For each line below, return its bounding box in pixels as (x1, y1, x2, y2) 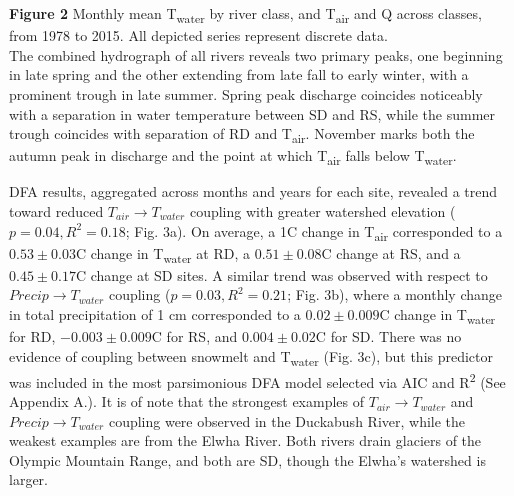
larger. (9, 469, 48, 490)
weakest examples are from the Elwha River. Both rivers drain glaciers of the (9, 430, 482, 451)
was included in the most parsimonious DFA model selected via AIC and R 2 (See (9, 368, 506, 392)
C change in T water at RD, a (75, 242, 250, 266)
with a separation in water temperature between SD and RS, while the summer (9, 103, 496, 124)
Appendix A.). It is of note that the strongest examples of (9, 391, 365, 412)
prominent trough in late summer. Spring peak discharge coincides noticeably (9, 83, 483, 104)
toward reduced (9, 200, 104, 221)
